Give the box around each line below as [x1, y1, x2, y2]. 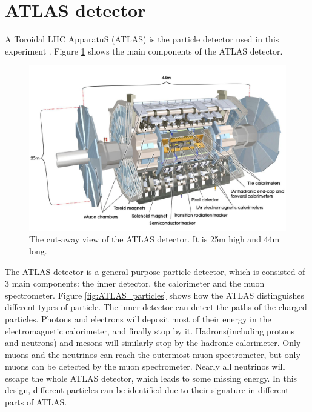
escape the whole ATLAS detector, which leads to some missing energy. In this [5, 371, 297, 384]
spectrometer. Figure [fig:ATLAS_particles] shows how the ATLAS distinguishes [5, 288, 305, 301]
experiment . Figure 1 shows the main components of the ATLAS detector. [5, 44, 283, 57]
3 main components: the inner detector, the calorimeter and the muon [5, 277, 265, 290]
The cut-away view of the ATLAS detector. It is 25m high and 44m [29, 233, 280, 245]
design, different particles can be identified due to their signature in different [5, 384, 289, 396]
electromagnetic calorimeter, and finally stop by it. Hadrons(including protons [5, 324, 295, 337]
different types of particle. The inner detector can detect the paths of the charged [5, 301, 307, 313]
